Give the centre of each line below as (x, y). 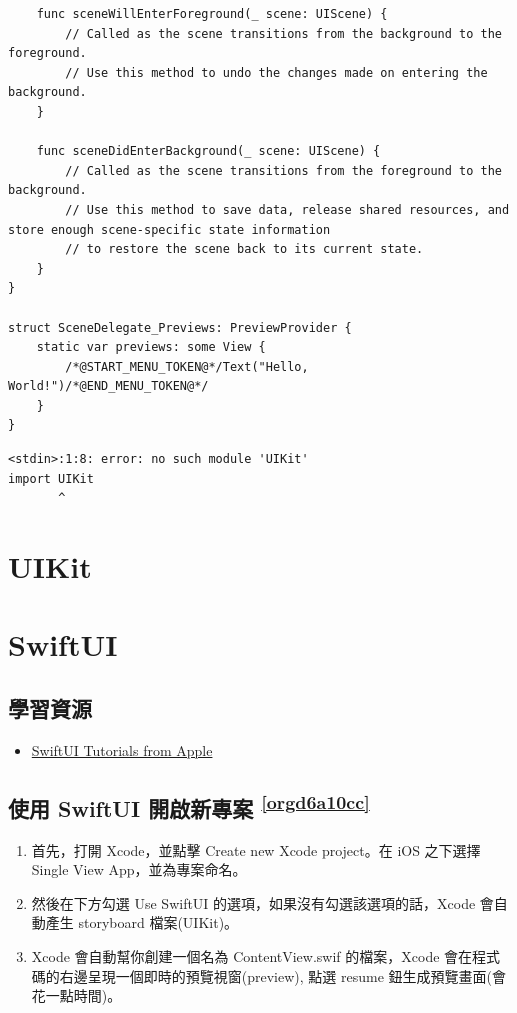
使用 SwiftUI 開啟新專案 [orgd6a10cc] (189, 805)
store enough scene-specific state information (169, 229)
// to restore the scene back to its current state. (244, 249)
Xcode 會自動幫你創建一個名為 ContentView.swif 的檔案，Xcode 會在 (252, 955)
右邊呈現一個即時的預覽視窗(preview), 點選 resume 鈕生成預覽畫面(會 (282, 975)
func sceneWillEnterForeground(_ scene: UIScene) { (212, 14)
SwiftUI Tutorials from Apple (122, 749)
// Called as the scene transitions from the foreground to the (283, 170)
